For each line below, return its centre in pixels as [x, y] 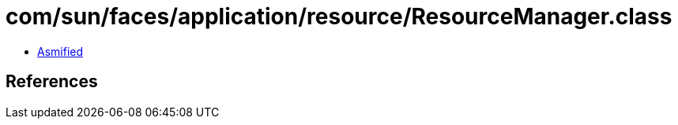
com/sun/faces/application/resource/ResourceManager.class [339, 17]
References [52, 82]
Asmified [60, 51]
